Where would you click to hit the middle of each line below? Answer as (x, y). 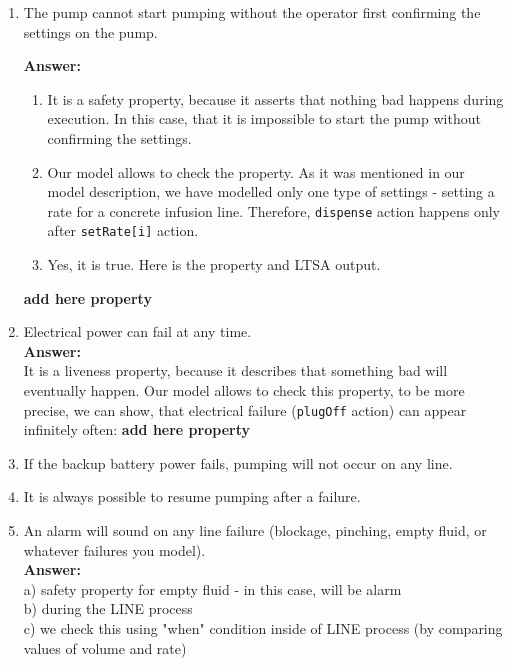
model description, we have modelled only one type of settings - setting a (271, 191)
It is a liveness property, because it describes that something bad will (235, 370)
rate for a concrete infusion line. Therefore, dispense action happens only (273, 210)
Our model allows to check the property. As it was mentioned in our (256, 171)
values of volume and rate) (105, 647)
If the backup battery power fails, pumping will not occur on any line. (238, 462)
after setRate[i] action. (123, 230)
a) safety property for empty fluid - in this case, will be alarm (212, 588)
